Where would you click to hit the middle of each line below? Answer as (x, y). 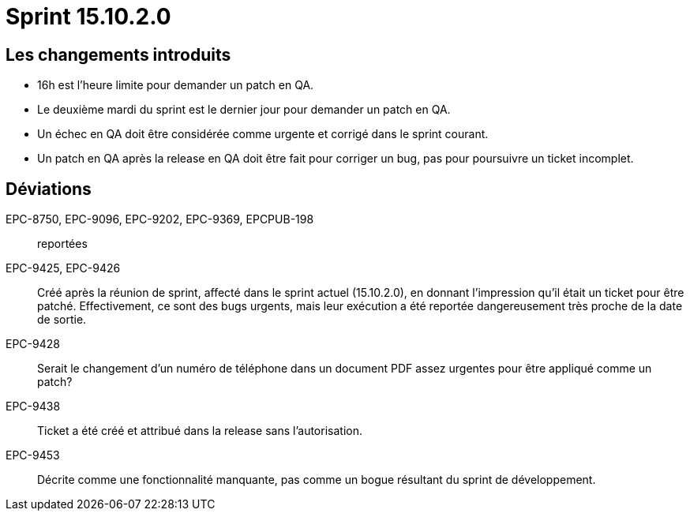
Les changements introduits (118, 54)
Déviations (49, 189)
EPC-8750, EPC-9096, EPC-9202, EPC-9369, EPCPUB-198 (160, 219)
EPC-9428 (33, 344)
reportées (62, 244)
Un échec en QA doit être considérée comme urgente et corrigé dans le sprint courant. (263, 134)
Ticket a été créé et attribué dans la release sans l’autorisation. (200, 431)
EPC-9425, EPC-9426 (63, 268)
